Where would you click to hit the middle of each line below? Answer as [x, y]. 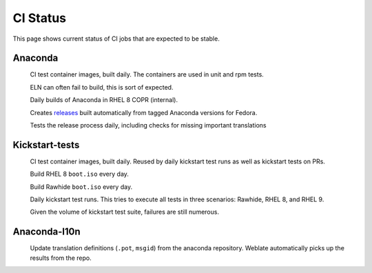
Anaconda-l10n [46, 232]
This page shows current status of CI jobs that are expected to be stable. [116, 39]
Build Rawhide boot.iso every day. [81, 187]
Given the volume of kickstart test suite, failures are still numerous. [125, 212]
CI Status [40, 18]
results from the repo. [61, 258]
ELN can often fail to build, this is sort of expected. [102, 87]
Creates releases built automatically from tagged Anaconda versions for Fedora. [144, 112]
